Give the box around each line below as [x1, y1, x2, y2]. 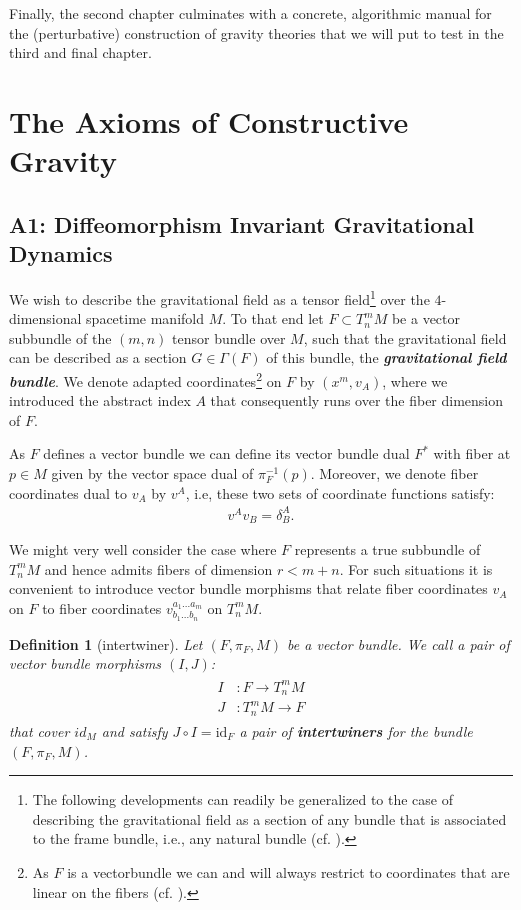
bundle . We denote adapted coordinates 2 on [9, 367, 282, 391]
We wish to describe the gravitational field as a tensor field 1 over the [9, 285, 430, 309]
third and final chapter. [9, 42, 152, 63]
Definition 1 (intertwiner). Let [9, 633, 203, 654]
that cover [9, 720, 70, 741]
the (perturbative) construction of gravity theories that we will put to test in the [9, 22, 504, 43]
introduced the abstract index [9, 390, 191, 411]
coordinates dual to [9, 482, 127, 503]
